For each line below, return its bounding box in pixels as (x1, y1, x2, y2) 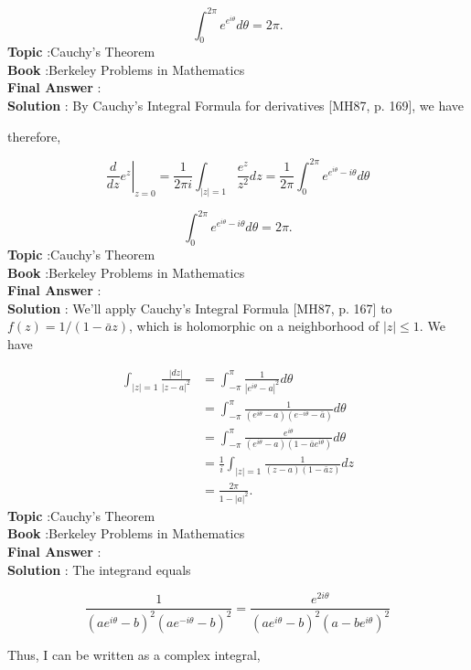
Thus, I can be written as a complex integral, (7, 644, 261, 664)
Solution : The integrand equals (7, 559, 191, 579)
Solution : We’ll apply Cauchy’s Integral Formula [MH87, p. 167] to (7, 298, 392, 317)
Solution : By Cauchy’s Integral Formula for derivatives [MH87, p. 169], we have (7, 96, 465, 115)
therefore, (7, 126, 61, 145)
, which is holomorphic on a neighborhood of (129, 316, 380, 335)
